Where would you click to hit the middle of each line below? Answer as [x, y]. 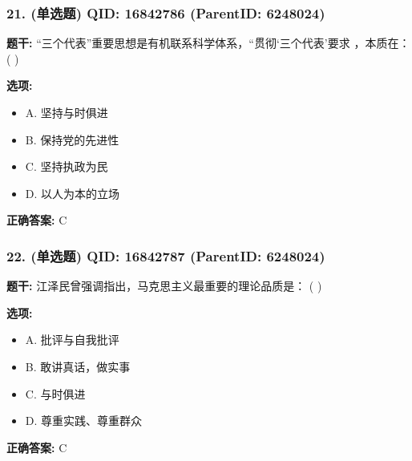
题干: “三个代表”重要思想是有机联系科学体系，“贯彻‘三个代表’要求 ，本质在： [208, 43]
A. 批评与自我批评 [72, 340]
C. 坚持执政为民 [67, 166]
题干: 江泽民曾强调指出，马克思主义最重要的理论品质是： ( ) [164, 286]
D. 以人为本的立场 [73, 193]
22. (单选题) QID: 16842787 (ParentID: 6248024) [166, 255]
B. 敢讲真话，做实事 [78, 366]
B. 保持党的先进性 [72, 139]
